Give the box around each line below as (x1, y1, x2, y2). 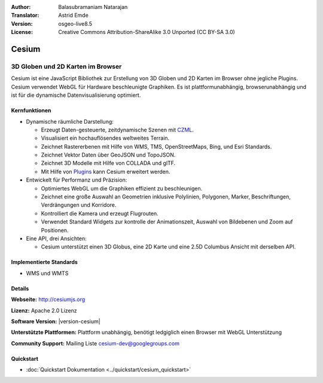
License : (11, 29, 33, 36)
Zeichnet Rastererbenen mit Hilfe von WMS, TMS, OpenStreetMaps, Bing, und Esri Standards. (41, 143, 272, 150)
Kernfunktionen (11, 107, 51, 114)
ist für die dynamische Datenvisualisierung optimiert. (11, 91, 141, 99)
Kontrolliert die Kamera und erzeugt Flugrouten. (41, 210, 159, 217)
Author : (11, 4, 31, 10)
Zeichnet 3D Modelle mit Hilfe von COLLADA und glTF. (41, 160, 176, 167)
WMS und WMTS (26, 269, 69, 277)
